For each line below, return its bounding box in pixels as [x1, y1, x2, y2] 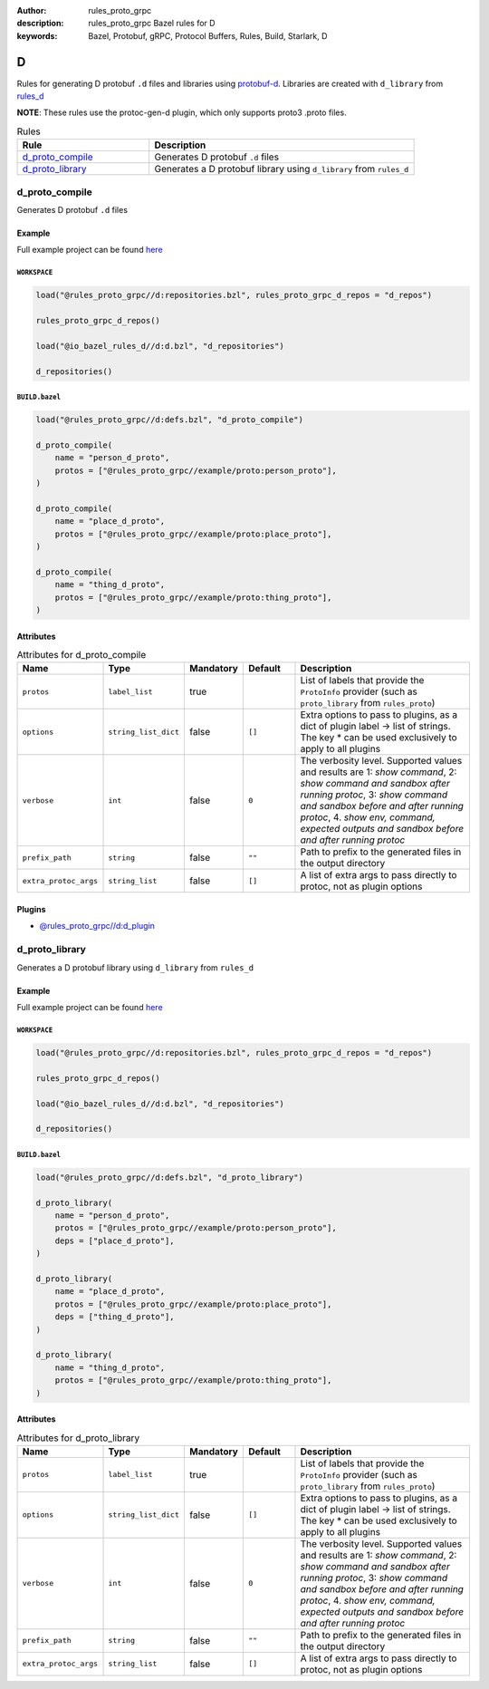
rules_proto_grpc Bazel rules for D [88, 18, 216, 29]
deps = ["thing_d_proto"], [54, 1312, 176, 1322]
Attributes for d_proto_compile [16, 649, 147, 661]
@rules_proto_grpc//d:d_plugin [39, 921, 156, 931]
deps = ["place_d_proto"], [54, 1235, 176, 1246]
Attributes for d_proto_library [16, 1432, 140, 1444]
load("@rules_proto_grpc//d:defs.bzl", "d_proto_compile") [35, 415, 303, 425]
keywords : [16, 30, 58, 41]
